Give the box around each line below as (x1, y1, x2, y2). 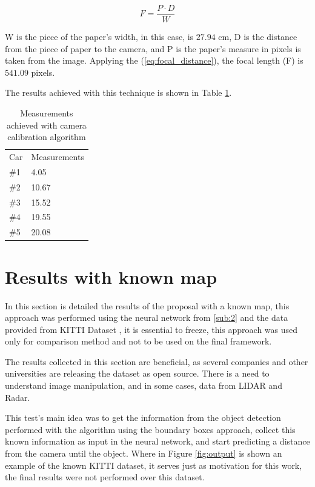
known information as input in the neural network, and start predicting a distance (5, 435, 310, 448)
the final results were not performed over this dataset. (5, 471, 205, 483)
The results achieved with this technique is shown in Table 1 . (5, 86, 232, 99)
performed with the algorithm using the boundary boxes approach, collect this (5, 423, 296, 435)
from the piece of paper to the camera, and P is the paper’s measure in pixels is (5, 42, 301, 55)
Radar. (5, 391, 30, 403)
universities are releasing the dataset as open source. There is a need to (5, 367, 270, 380)
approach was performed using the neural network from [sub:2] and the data (5, 311, 288, 324)
